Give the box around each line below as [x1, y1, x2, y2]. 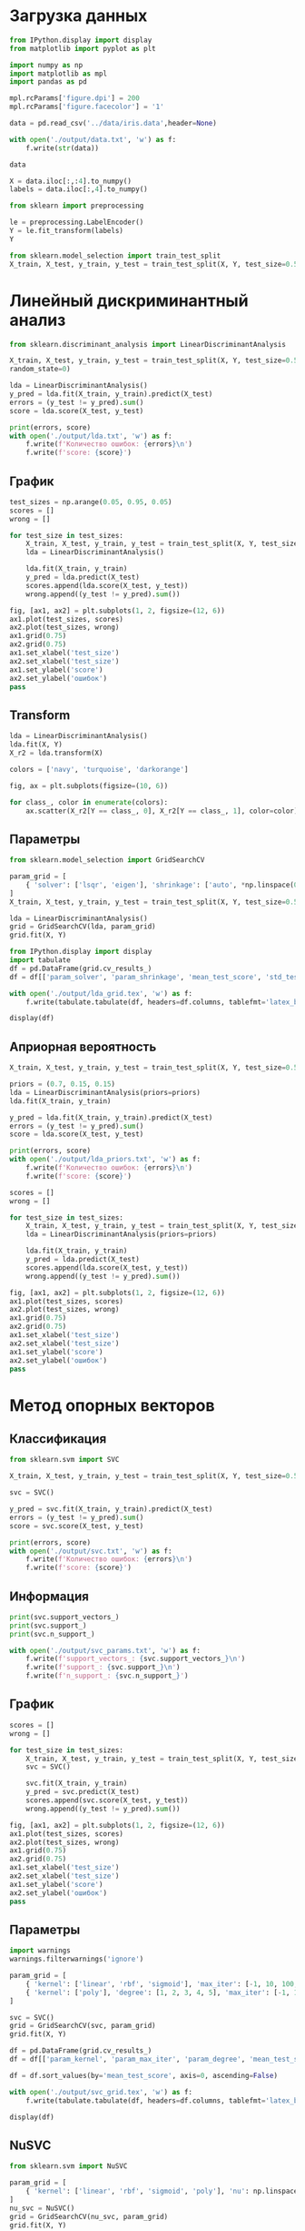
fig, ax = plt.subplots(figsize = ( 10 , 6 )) [9, 781, 169, 790]
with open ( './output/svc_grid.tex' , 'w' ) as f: [9, 2087, 193, 2096]
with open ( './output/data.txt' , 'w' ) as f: [9, 135, 177, 144]
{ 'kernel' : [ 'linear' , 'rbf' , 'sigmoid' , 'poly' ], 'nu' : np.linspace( [25, 2186, 302, 2196]
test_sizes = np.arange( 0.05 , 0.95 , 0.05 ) [9, 497, 172, 506]
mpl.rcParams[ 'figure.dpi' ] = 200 [9, 94, 141, 103]
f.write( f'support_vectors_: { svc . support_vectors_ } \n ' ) [25, 1654, 246, 1664]
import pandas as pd [9, 77, 88, 86]
